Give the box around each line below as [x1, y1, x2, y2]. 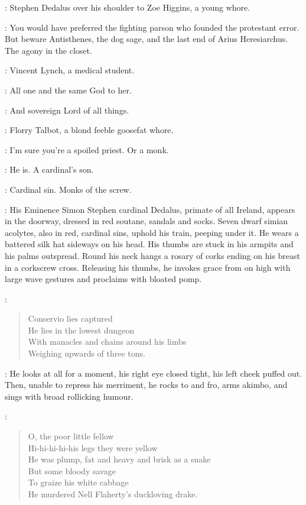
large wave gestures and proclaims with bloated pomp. [5, 273, 202, 285]
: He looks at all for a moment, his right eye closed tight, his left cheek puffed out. [5, 367, 302, 379]
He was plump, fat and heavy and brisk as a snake [28, 453, 211, 465]
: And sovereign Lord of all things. [5, 103, 129, 116]
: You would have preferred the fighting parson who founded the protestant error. [5, 21, 300, 33]
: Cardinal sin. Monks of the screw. [5, 183, 132, 195]
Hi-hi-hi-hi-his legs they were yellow [28, 441, 158, 454]
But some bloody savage [28, 464, 116, 477]
